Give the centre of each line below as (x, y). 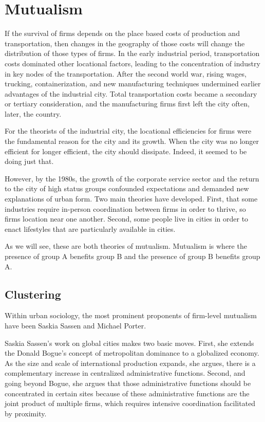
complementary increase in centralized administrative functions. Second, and (125, 373)
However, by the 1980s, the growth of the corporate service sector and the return (132, 178)
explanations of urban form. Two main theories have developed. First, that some (131, 199)
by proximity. (26, 413)
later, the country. (33, 113)
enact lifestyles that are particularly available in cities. (90, 228)
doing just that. (29, 161)
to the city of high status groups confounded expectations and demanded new (127, 188)
